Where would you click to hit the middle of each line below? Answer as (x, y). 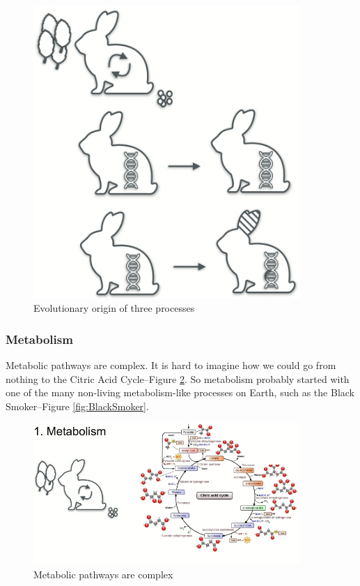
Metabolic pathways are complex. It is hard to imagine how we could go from (171, 365)
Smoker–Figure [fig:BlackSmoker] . (77, 406)
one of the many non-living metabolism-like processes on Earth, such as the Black (180, 392)
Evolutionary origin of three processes (114, 308)
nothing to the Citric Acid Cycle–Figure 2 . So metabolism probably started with (178, 378)
